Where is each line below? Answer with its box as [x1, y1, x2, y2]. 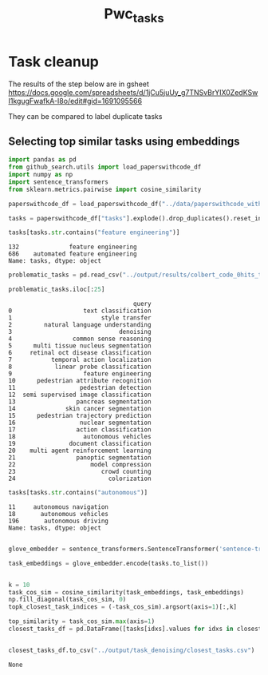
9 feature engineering [8, 370, 152, 378]
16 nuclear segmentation [8, 419, 152, 427]
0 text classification [8, 307, 152, 316]
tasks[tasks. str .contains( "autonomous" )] [8, 489, 148, 497]
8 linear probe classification [8, 363, 152, 371]
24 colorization [8, 474, 152, 483]
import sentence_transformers [8, 177, 109, 186]
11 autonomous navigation [8, 502, 109, 511]
